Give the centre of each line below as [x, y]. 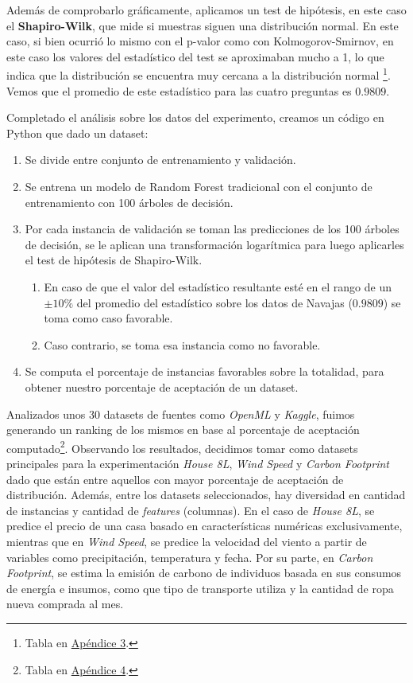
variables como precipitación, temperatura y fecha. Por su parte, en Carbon [190, 557]
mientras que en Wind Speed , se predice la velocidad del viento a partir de [187, 541]
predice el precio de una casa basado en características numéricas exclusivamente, [205, 526]
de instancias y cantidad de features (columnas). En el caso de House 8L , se [191, 510]
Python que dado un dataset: [77, 133]
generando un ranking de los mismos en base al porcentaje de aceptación [183, 429]
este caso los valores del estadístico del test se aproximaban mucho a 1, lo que [195, 56]
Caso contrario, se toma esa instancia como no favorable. [182, 344]
